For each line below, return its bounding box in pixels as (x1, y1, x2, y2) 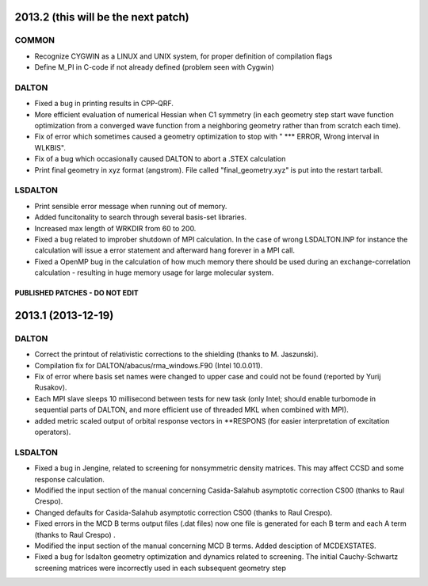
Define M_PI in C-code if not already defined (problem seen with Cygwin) (34, 63, 275, 72)
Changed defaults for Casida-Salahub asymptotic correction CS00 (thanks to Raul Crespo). (34, 508, 333, 517)
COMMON (14, 35, 55, 46)
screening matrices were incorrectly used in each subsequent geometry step (34, 563, 287, 573)
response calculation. (34, 474, 105, 484)
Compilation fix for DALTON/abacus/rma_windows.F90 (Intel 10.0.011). (34, 360, 263, 370)
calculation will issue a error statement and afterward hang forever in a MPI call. (34, 245, 295, 255)
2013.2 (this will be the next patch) (14, 10, 189, 24)
